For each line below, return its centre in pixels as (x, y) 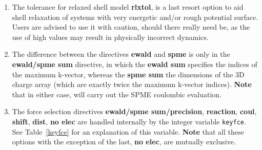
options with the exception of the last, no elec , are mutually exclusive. (124, 142)
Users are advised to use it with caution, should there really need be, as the (131, 27)
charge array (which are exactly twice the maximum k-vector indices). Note (132, 84)
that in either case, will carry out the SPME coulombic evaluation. (117, 94)
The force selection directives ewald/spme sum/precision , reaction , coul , (134, 111)
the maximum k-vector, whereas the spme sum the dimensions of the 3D (128, 74)
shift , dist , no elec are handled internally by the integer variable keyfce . (129, 121)
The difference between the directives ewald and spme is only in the (121, 54)
